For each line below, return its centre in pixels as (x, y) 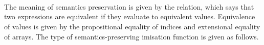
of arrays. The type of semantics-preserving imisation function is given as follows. (131, 36)
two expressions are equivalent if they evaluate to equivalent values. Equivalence (130, 16)
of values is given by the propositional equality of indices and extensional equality (132, 26)
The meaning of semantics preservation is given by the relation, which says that (129, 6)
